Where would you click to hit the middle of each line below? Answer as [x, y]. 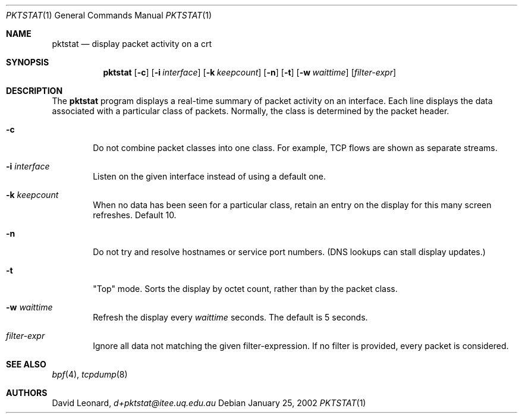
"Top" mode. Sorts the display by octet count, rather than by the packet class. [245, 289]
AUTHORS [27, 393]
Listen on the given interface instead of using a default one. [210, 176]
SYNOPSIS [28, 62]
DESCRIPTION [34, 91]
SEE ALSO [26, 364]
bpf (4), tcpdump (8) [90, 374]
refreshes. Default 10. [135, 215]
